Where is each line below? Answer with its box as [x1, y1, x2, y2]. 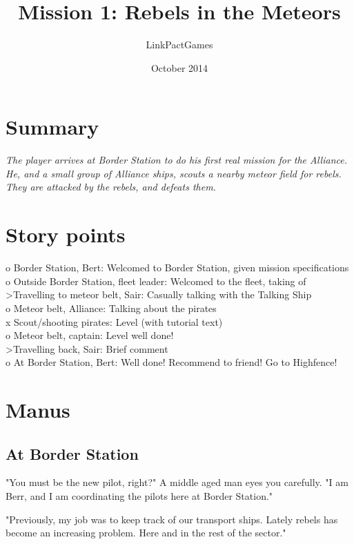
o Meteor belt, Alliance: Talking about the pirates [6, 300, 217, 315]
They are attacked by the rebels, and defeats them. [6, 179, 216, 194]
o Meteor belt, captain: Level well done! [6, 328, 174, 342]
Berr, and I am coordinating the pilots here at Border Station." [6, 489, 273, 503]
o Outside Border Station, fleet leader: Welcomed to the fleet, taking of [6, 273, 306, 288]
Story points [6, 220, 126, 249]
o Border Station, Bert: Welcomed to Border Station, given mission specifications [6, 260, 349, 275]
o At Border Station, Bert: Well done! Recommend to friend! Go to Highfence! [6, 355, 337, 369]
